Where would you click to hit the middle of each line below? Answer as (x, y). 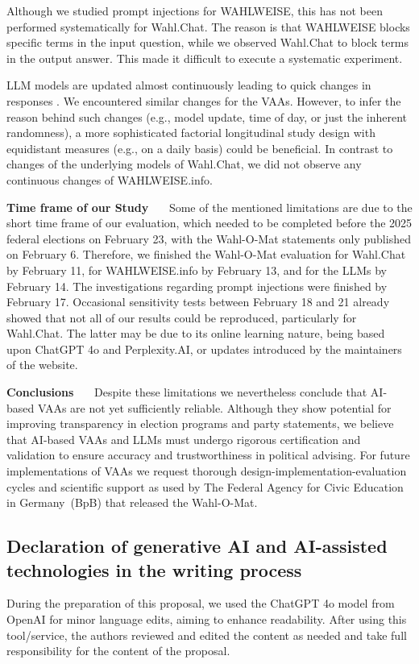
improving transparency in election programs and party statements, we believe (200, 423)
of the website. (42, 365)
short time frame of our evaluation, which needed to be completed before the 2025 (209, 223)
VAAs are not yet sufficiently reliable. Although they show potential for (214, 407)
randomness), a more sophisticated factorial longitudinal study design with (191, 133)
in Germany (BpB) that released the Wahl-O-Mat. (132, 502)
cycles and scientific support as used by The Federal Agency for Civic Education (205, 486)
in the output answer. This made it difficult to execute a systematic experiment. (205, 58)
